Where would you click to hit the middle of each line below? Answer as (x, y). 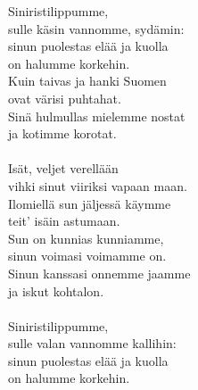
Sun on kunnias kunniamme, (86, 238)
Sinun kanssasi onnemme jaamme (99, 273)
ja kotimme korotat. (62, 133)
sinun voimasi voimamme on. (87, 256)
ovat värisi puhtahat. (65, 98)
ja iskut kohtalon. (56, 290)
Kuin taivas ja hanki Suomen (87, 81)
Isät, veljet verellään (63, 168)
